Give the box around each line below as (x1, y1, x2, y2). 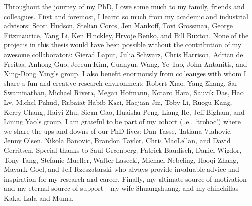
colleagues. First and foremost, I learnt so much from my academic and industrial (4, 11, 248, 21)
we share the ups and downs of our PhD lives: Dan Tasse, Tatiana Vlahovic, (4, 125, 232, 136)
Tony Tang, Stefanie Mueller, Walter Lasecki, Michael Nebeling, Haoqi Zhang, (4, 154, 239, 165)
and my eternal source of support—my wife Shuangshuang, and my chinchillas (4, 183, 239, 193)
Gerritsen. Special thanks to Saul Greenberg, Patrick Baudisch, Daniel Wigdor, (4, 144, 242, 155)
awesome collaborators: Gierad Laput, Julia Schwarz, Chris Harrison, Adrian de (4, 49, 243, 59)
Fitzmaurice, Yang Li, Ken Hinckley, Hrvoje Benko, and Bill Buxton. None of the (4, 30, 249, 40)
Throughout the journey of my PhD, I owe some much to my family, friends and (4, 1, 245, 11)
